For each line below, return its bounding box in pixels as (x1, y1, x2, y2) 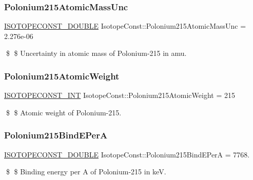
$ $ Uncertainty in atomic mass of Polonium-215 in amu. (6, 48, 187, 58)
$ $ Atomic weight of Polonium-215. (6, 107, 122, 117)
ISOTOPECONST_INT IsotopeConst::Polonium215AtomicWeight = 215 (4, 90, 235, 101)
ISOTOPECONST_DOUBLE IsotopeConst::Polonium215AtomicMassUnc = (4, 21, 246, 31)
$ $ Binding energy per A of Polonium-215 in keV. (6, 166, 166, 177)
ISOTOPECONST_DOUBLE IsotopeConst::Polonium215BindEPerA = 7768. (4, 149, 250, 159)
